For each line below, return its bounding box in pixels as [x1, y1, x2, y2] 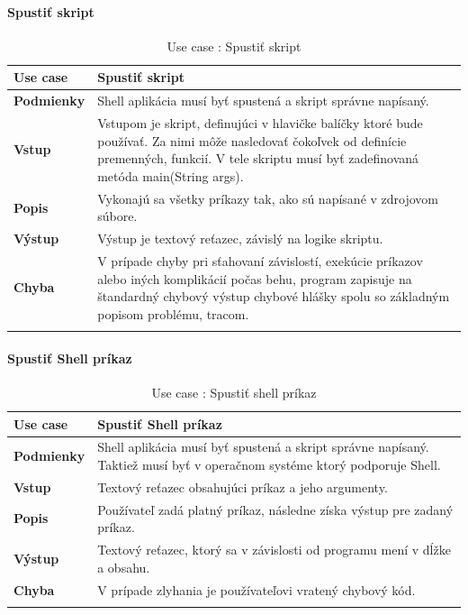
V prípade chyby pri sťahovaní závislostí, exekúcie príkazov [97, 251, 423, 270]
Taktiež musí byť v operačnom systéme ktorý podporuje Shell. [97, 454, 441, 473]
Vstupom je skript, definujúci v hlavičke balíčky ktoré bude [97, 114, 423, 133]
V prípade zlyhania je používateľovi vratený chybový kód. [97, 580, 416, 599]
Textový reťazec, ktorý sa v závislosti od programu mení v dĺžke [97, 540, 451, 559]
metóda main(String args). [97, 166, 244, 185]
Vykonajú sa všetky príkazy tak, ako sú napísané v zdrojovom [97, 188, 438, 207]
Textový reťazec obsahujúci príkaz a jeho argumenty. [97, 477, 388, 496]
